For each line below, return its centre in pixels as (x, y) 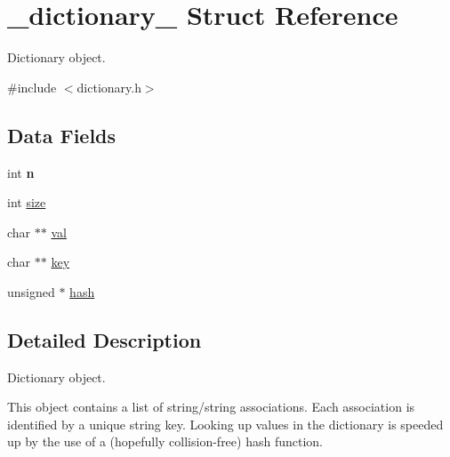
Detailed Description (104, 339)
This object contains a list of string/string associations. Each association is (211, 407)
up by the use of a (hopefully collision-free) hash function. (165, 441)
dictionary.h (109, 87)
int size (27, 202)
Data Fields (62, 135)
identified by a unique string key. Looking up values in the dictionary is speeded (225, 424)
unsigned (31, 291)
